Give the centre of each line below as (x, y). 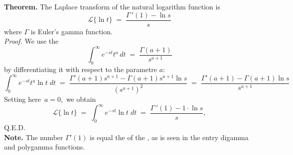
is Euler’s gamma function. (72, 31)
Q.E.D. (15, 127)
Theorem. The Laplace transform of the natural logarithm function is (112, 6)
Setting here (22, 99)
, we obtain (78, 99)
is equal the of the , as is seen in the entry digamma (169, 137)
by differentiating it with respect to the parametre (81, 69)
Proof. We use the (31, 41)
